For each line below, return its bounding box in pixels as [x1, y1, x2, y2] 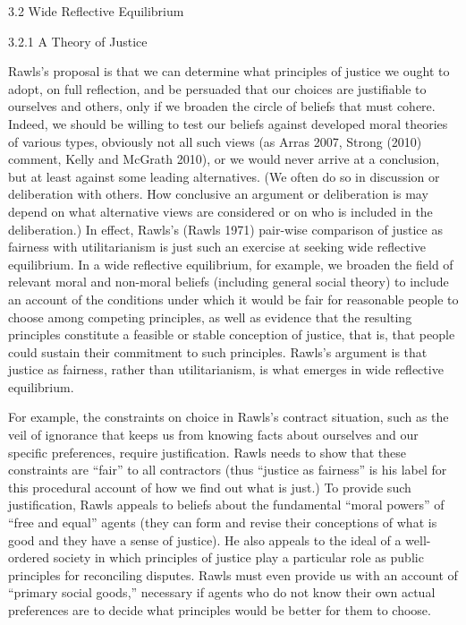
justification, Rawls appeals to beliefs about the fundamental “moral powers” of [8, 495, 445, 514]
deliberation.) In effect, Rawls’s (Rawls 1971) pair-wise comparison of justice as [8, 219, 443, 238]
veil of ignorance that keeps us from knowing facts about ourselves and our [8, 425, 419, 444]
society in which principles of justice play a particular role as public [53, 548, 424, 567]
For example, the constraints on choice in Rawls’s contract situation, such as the [8, 407, 449, 426]
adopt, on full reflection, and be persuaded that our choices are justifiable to [8, 79, 427, 98]
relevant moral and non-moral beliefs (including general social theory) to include [8, 272, 449, 291]
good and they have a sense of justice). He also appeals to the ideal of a [8, 530, 402, 549]
